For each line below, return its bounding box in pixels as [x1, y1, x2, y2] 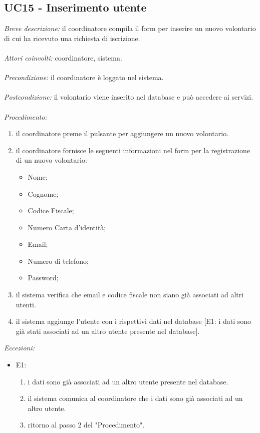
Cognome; [28, 188, 59, 199]
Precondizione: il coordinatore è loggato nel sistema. [4, 72, 164, 83]
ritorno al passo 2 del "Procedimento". [28, 419, 145, 430]
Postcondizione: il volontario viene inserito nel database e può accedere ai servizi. [4, 92, 253, 102]
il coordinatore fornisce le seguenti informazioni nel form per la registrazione [16, 145, 250, 155]
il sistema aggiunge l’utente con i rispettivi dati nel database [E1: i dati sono [16, 316, 251, 326]
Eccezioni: [4, 342, 35, 353]
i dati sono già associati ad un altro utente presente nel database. [28, 376, 228, 386]
